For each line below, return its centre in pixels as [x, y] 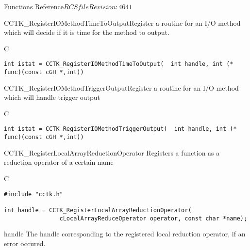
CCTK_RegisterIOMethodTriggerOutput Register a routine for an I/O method [121, 87]
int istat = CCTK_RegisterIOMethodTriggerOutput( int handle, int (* [120, 129]
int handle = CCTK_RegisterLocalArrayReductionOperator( [98, 210]
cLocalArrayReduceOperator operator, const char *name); [153, 218]
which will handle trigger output [52, 97]
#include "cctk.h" [33, 194]
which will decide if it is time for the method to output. [87, 32]
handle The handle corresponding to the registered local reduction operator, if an [125, 234]
